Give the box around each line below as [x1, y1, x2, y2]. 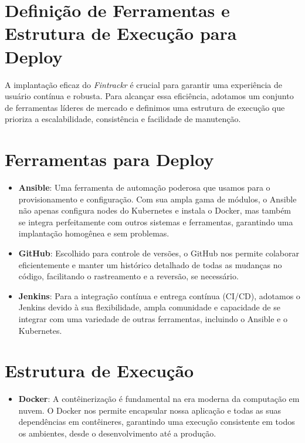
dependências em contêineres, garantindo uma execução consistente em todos [18, 415, 295, 428]
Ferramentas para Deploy [5, 147, 214, 171]
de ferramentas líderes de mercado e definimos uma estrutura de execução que [5, 101, 285, 113]
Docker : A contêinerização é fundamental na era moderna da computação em [18, 393, 300, 405]
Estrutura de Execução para [5, 21, 237, 45]
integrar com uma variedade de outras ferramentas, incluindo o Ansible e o [18, 312, 287, 324]
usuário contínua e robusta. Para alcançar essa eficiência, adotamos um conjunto [5, 90, 294, 102]
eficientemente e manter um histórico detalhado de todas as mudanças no [18, 258, 282, 270]
